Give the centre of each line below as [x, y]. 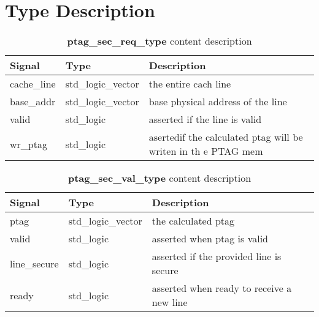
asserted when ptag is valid [210, 239]
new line [170, 302]
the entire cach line [190, 84]
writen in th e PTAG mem [206, 151]
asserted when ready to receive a [222, 288]
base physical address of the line [218, 102]
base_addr [33, 102]
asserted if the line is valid [205, 119]
